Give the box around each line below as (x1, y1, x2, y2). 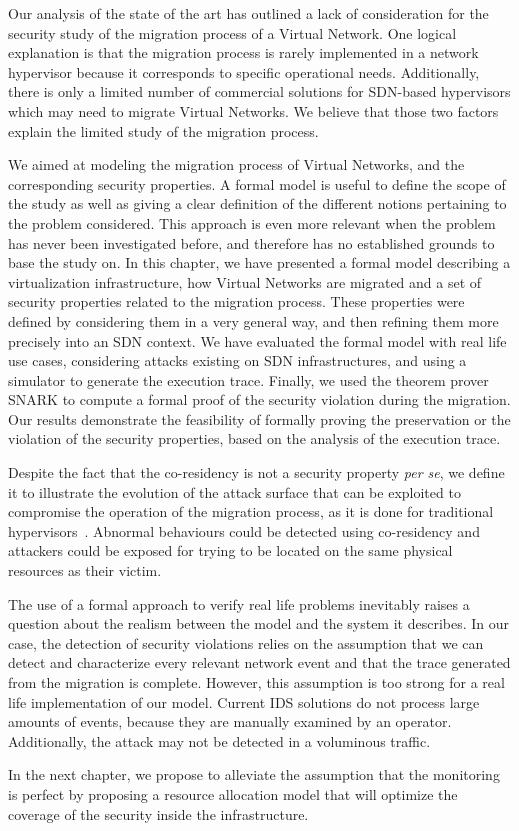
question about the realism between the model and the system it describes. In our (8, 613, 510, 634)
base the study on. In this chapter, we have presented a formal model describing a (8, 252, 511, 273)
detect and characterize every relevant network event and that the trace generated (8, 652, 511, 673)
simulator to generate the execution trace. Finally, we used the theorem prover (8, 369, 489, 390)
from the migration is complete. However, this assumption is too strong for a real (8, 672, 505, 692)
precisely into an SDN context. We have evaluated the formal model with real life (8, 330, 507, 351)
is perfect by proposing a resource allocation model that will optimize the (8, 783, 458, 804)
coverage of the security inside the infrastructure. (8, 803, 309, 824)
